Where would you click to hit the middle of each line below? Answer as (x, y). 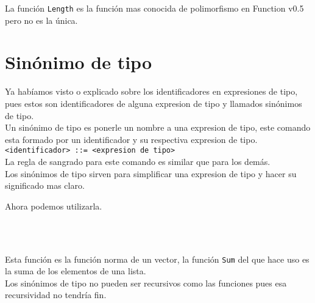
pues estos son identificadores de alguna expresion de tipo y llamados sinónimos (154, 103)
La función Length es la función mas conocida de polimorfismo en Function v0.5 (154, 8)
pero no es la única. (41, 20)
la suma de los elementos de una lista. (76, 271)
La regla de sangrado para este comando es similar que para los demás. (138, 161)
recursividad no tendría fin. (56, 295)
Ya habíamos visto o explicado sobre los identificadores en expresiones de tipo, (151, 91)
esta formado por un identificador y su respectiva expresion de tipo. (131, 139)
